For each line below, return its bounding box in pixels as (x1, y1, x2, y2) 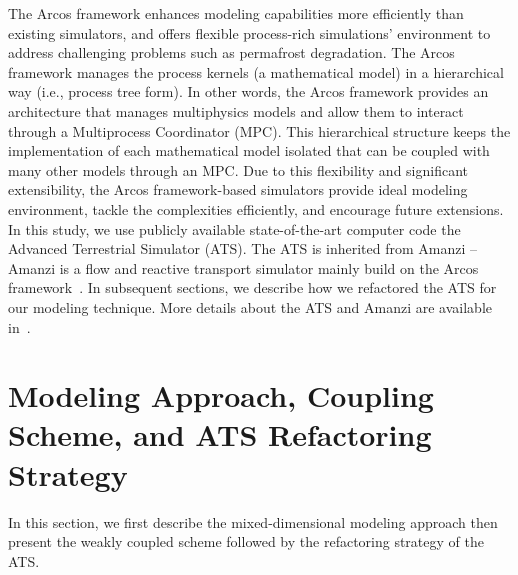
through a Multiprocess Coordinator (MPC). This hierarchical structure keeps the (8, 120, 511, 141)
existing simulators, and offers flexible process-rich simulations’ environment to (8, 22, 491, 43)
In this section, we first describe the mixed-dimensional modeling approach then (8, 511, 498, 532)
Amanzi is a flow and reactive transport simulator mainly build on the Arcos (8, 257, 479, 278)
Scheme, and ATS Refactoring (8, 414, 432, 455)
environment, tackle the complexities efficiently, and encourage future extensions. (8, 198, 504, 219)
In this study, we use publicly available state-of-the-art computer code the (8, 218, 461, 239)
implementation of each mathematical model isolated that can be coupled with (8, 140, 490, 161)
